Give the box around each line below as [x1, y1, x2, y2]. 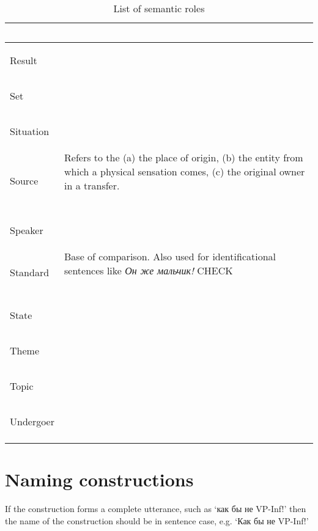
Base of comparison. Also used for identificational [64, 249, 276, 263]
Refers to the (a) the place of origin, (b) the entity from [64, 150, 303, 164]
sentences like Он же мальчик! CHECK [64, 263, 233, 277]
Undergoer [10, 414, 54, 428]
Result [10, 53, 37, 67]
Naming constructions [5, 467, 194, 492]
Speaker [10, 222, 43, 237]
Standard [10, 265, 50, 279]
